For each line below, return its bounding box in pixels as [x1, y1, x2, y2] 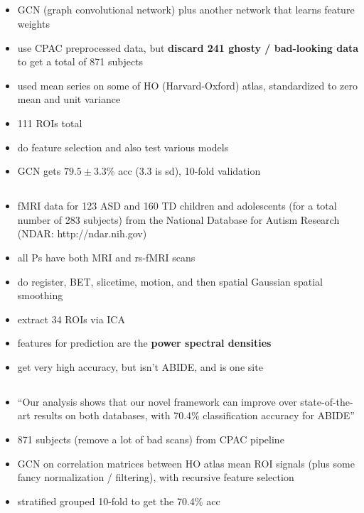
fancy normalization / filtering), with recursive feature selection [17, 470, 294, 485]
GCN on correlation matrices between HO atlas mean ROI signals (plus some [17, 455, 355, 470]
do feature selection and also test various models [17, 139, 229, 154]
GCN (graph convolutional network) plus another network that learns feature [17, 2, 355, 17]
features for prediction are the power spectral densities [17, 335, 272, 350]
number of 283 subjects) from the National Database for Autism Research [17, 212, 340, 227]
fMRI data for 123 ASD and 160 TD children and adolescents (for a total [17, 198, 337, 213]
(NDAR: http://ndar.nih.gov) [17, 226, 147, 241]
